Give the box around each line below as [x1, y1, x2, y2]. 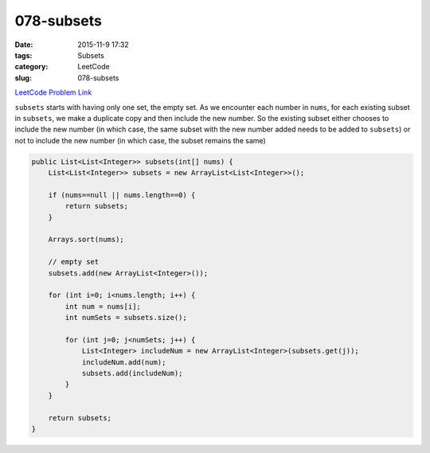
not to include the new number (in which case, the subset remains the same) [14, 135, 266, 145]
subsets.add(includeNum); [81, 369, 183, 378]
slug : [14, 72, 32, 83]
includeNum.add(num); [81, 357, 166, 366]
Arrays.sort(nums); [48, 235, 125, 244]
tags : [14, 50, 33, 60]
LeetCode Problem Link [14, 88, 92, 97]
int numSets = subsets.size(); [64, 313, 187, 322]
